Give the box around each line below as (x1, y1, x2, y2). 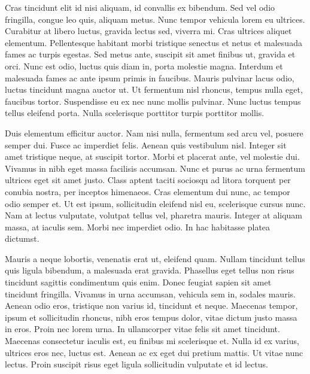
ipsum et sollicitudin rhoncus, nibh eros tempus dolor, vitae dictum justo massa (5, 311, 297, 323)
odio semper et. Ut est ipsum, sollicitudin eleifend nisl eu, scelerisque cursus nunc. (5, 197, 306, 209)
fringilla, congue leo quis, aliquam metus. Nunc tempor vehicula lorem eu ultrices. (5, 13, 305, 25)
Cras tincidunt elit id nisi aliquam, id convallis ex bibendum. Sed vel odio (5, 1, 275, 13)
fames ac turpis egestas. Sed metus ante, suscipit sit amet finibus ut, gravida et (5, 48, 296, 60)
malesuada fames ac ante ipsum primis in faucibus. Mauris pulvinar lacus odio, (5, 71, 294, 84)
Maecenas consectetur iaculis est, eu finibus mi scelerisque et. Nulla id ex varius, (5, 335, 299, 347)
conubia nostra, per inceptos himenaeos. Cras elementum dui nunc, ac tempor (5, 185, 290, 197)
